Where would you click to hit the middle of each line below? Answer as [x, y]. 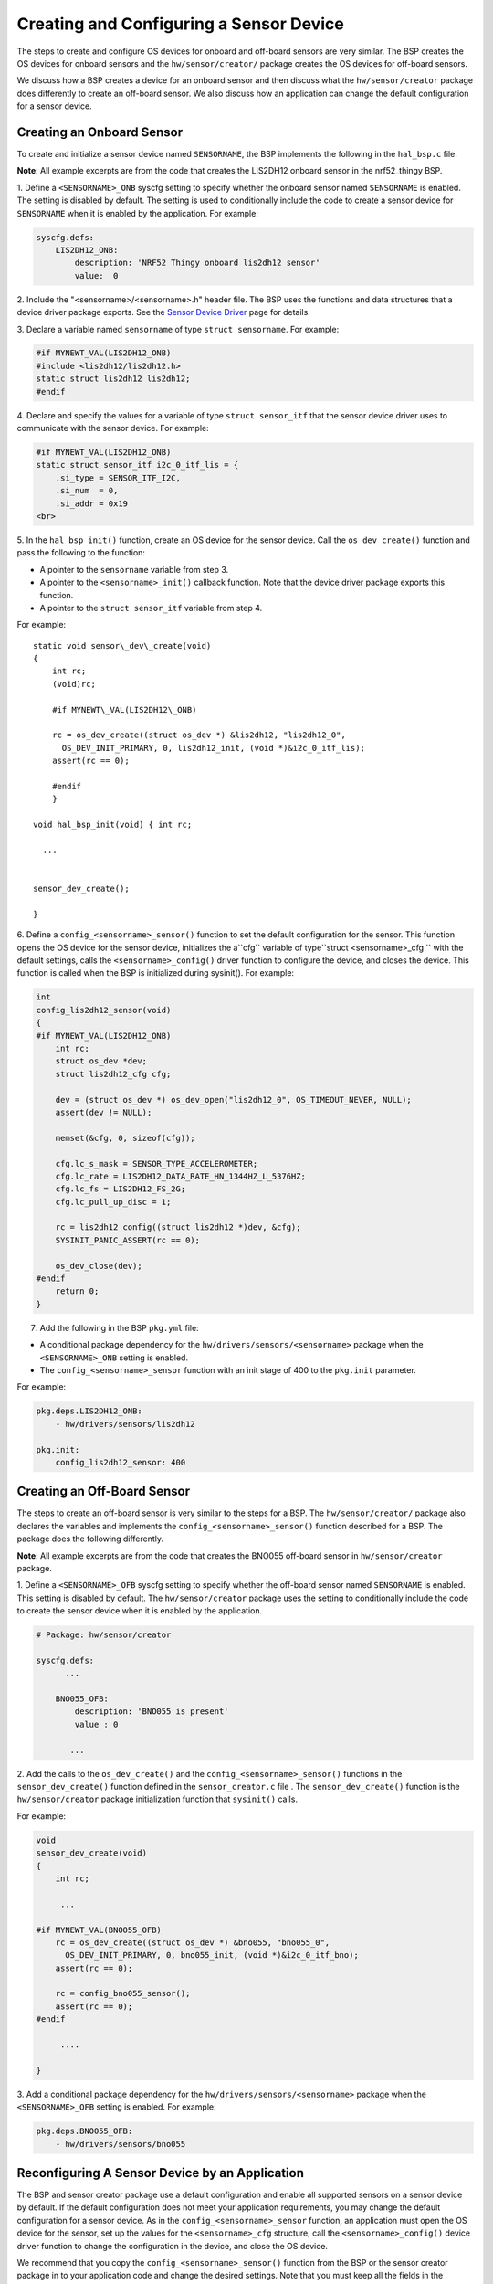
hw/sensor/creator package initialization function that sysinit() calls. [157, 1799]
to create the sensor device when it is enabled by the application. [140, 1611]
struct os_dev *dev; [101, 1061]
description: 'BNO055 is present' [152, 1712]
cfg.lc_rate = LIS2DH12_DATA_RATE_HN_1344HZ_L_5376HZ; [180, 1176]
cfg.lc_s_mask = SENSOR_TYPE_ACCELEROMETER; [157, 1163]
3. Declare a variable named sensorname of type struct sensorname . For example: [178, 329]
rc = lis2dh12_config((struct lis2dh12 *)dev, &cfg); [178, 1227]
